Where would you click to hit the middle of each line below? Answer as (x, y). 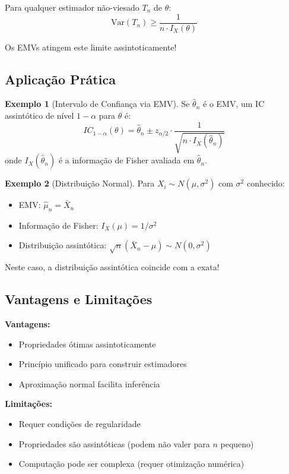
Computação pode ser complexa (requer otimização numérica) (131, 464)
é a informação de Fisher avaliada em (126, 160)
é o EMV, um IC (234, 104)
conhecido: (266, 183)
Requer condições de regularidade (80, 424)
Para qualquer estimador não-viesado (72, 7)
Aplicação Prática (60, 79)
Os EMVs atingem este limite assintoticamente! (91, 47)
